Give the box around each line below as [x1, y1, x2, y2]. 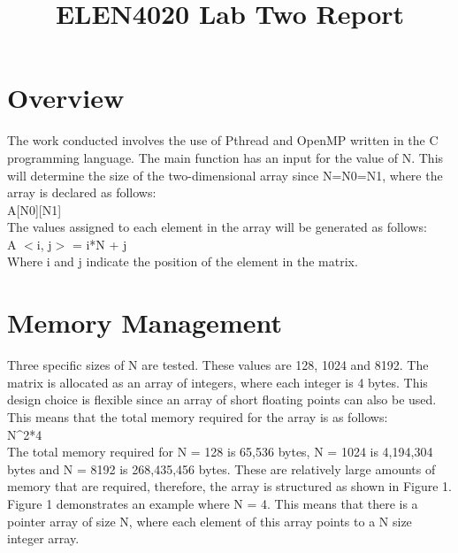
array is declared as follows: [7, 183, 156, 202]
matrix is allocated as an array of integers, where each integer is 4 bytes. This [7, 373, 428, 391]
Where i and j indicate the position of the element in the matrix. [7, 252, 358, 271]
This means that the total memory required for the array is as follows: [7, 407, 388, 426]
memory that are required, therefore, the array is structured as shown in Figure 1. [7, 477, 452, 495]
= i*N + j [72, 234, 127, 253]
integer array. [7, 529, 80, 548]
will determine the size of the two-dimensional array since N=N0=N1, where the [7, 165, 443, 184]
